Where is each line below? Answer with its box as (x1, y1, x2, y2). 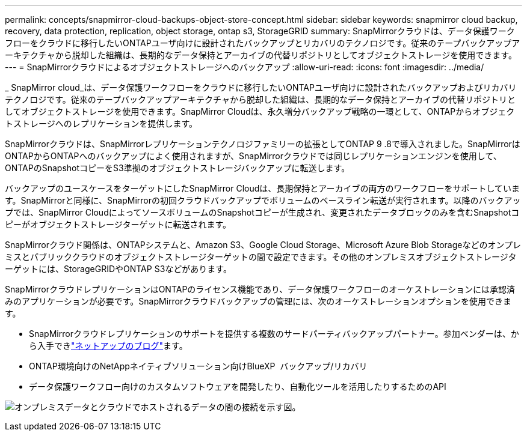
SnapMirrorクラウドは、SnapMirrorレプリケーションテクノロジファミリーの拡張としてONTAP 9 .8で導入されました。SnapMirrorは (5, 139, 520, 149)
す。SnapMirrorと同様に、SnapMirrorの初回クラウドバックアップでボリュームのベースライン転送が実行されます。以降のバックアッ (5, 195, 521, 205)
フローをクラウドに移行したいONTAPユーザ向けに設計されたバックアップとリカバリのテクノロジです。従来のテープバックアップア (5, 38, 520, 48)
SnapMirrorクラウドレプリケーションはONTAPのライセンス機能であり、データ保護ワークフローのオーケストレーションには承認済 (5, 284, 516, 294)
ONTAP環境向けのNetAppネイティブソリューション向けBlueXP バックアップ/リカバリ (29, 361, 368, 371)
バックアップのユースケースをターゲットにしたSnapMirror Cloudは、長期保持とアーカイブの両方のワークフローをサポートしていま (5, 183, 520, 193)
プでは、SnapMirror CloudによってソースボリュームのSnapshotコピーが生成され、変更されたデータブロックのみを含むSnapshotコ (5, 207, 520, 217)
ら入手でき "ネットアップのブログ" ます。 (29, 341, 188, 351)
